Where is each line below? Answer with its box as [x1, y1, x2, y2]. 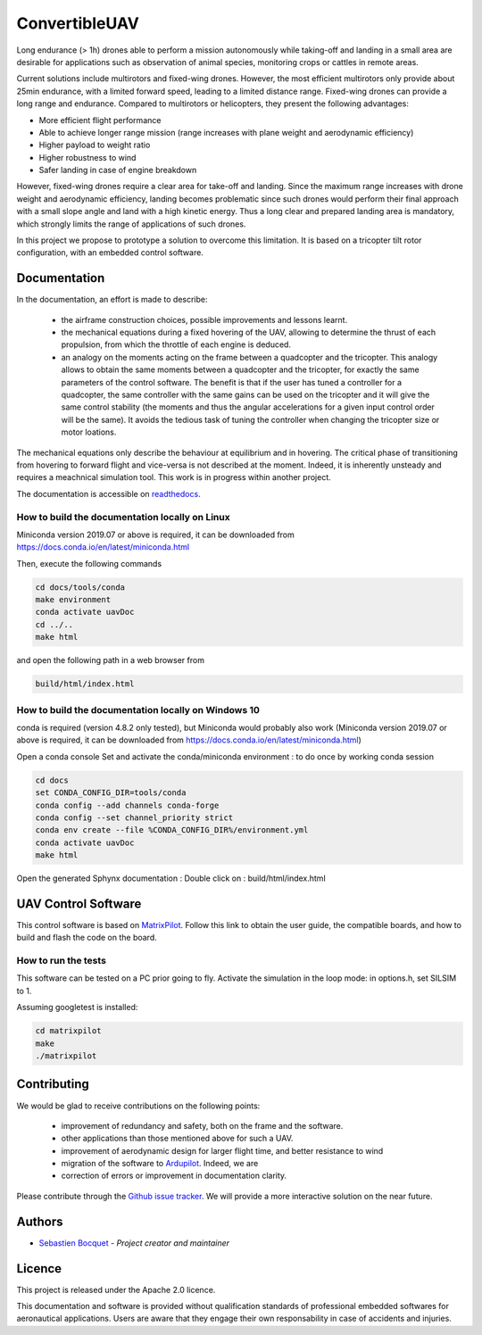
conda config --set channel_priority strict [35, 812, 234, 823]
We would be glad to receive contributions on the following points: [16, 1100, 261, 1111]
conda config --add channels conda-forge [35, 800, 220, 810]
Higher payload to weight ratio [38, 139, 151, 151]
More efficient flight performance [38, 114, 162, 125]
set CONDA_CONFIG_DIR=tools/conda [35, 788, 187, 798]
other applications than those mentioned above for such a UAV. [61, 1133, 294, 1144]
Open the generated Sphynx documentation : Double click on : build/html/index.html [16, 873, 326, 883]
